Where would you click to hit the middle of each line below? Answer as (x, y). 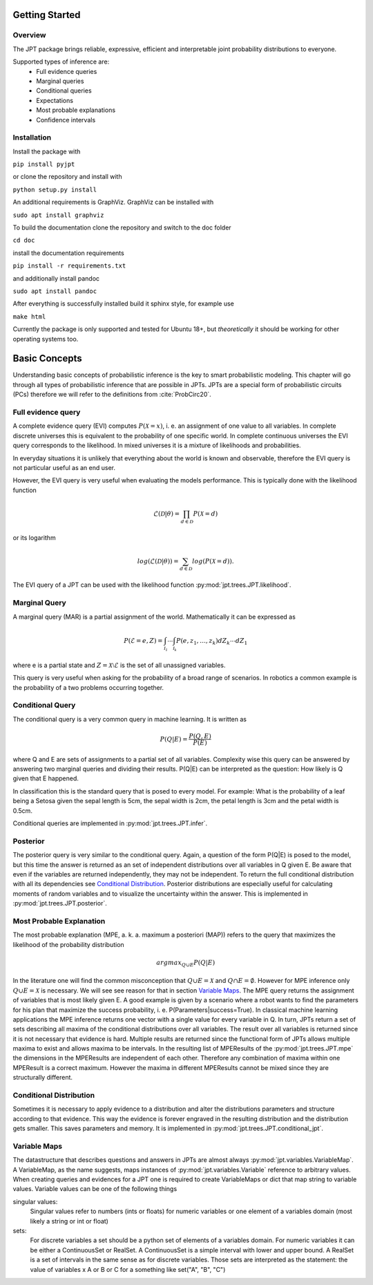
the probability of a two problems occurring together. (88, 687)
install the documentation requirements (68, 253)
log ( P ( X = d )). (213, 561)
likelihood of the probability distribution (68, 944)
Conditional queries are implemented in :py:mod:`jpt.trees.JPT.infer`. (110, 823)
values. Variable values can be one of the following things (95, 1189)
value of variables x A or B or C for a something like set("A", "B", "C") (128, 1269)
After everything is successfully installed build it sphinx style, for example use (123, 303)
